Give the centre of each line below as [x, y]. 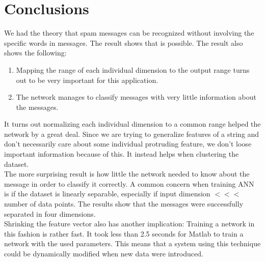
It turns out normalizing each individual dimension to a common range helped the [132, 124]
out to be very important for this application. [87, 80]
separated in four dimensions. [50, 213]
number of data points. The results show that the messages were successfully [124, 204]
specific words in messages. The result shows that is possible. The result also [124, 42]
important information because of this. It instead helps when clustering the [122, 154]
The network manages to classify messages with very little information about [136, 97]
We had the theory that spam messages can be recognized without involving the [129, 33]
